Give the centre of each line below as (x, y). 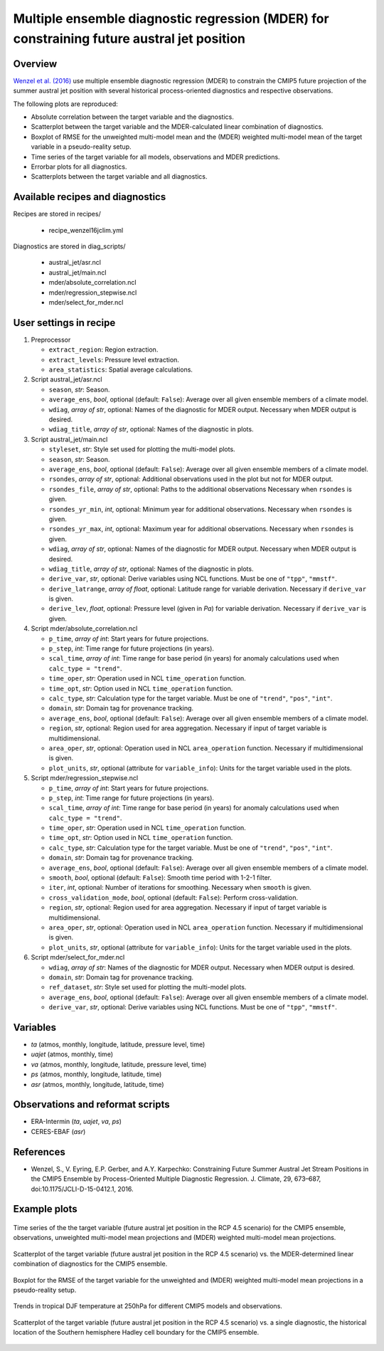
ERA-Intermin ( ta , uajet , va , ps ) (76, 1122)
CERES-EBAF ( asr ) (58, 1131)
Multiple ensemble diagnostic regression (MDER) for (171, 19)
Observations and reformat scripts (91, 1104)
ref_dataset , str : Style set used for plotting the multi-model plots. (148, 987)
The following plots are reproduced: (66, 104)
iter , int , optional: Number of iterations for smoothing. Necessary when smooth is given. (180, 888)
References (39, 1152)
